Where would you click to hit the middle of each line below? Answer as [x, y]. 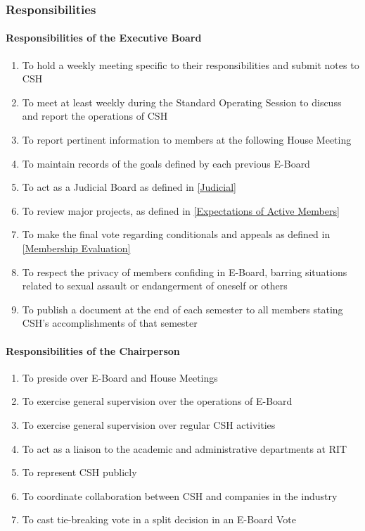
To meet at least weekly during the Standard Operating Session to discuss [182, 102]
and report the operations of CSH [95, 116]
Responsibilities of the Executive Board [104, 38]
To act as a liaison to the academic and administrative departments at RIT [185, 448]
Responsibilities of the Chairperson [93, 350]
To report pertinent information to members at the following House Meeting [187, 140]
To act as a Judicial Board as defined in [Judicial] [129, 187]
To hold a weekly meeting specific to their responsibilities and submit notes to [191, 64]
